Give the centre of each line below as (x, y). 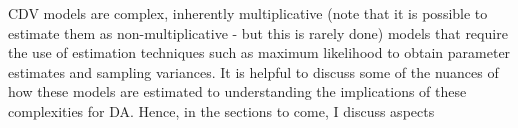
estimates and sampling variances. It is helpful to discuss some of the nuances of (253, 71)
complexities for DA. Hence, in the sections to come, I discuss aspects (221, 110)
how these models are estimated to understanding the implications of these (237, 91)
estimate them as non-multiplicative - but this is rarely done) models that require (258, 32)
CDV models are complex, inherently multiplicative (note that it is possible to (248, 13)
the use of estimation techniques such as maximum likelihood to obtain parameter (259, 52)
